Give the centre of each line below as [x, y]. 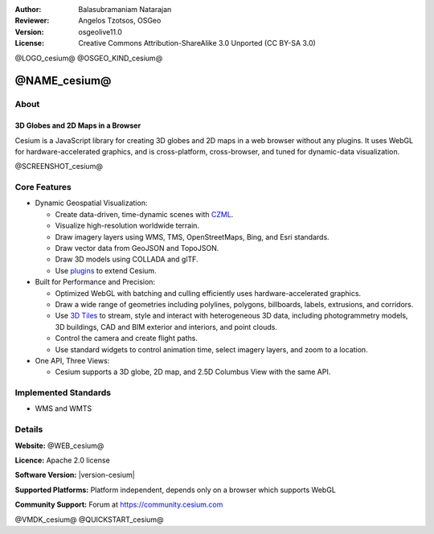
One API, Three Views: [72, 360]
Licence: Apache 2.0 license [62, 460]
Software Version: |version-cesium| [75, 475]
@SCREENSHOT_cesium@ [59, 166]
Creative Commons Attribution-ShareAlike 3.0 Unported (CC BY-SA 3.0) [197, 43]
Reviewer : [32, 21]
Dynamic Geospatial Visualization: [91, 203]
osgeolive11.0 [100, 31]
